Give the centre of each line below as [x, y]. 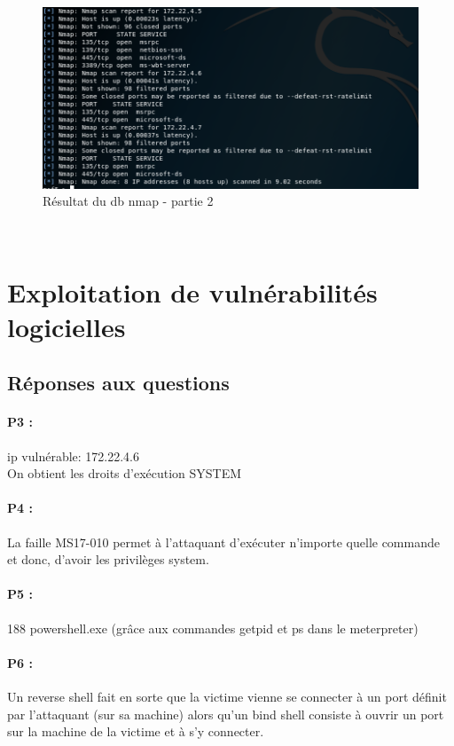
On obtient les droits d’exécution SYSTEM [125, 473]
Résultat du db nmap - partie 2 [128, 201]
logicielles [67, 326]
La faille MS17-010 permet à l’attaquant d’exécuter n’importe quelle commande [223, 542]
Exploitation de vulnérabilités [192, 291]
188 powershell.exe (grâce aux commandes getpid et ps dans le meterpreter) [213, 628]
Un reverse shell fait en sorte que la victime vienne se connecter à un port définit [227, 696]
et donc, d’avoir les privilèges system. [108, 559]
